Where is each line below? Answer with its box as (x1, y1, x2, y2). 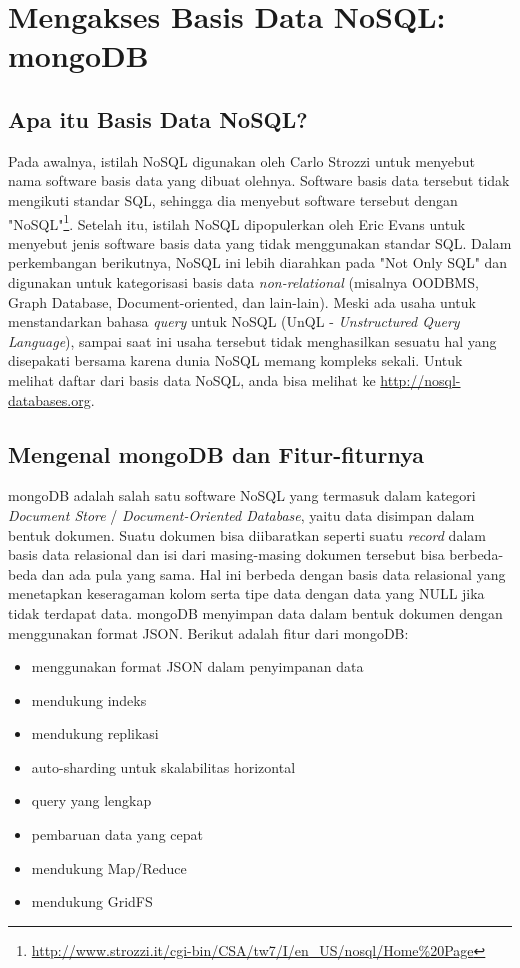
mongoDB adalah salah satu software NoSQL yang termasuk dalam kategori (8, 485, 476, 506)
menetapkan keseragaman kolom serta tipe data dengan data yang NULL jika (8, 583, 485, 604)
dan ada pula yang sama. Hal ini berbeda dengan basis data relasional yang (41, 563, 506, 584)
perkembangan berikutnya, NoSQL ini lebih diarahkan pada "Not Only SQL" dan (8, 252, 508, 273)
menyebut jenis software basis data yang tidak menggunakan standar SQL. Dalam (8, 232, 512, 253)
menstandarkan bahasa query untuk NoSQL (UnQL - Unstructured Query (8, 311, 460, 332)
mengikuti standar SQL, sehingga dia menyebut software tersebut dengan (8, 189, 458, 210)
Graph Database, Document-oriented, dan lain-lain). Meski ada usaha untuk (8, 291, 476, 312)
